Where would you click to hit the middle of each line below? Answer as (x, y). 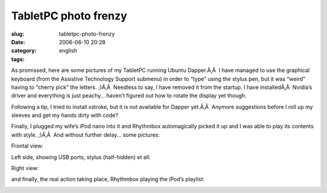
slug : (18, 34)
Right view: (25, 168)
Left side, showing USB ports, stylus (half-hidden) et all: (81, 157)
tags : (18, 59)
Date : (18, 42)
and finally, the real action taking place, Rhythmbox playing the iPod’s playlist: (108, 179)
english (68, 51)
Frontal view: (27, 146)
